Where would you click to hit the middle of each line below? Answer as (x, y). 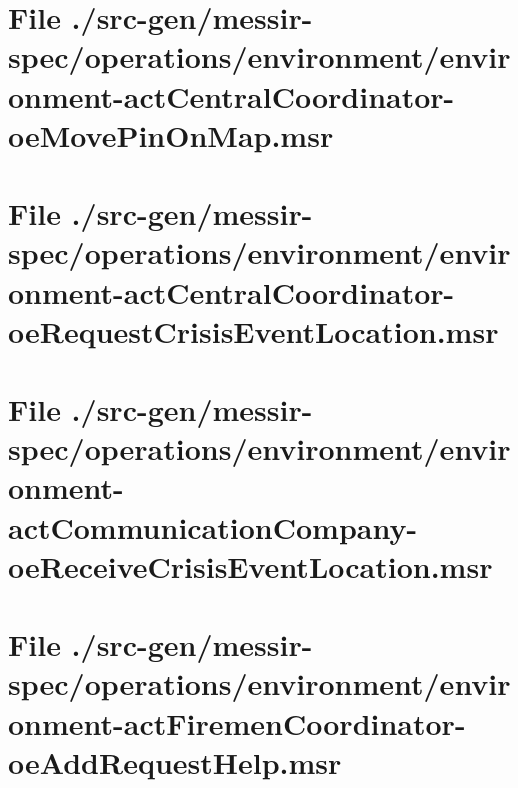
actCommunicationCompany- (213, 526)
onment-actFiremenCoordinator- (237, 722)
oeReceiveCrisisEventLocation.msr (250, 565)
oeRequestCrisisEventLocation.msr (253, 330)
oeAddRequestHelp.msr (175, 761)
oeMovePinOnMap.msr (171, 134)
